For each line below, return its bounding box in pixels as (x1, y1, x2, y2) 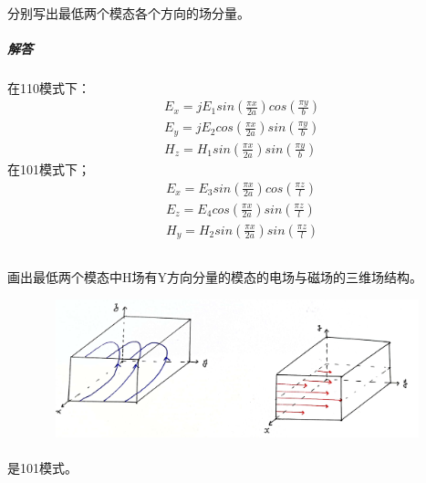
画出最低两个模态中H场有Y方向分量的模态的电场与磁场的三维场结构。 (7, 268, 422, 287)
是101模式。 (7, 458, 78, 478)
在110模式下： (7, 78, 90, 97)
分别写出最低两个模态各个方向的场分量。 (7, 3, 250, 22)
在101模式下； (7, 159, 90, 178)
